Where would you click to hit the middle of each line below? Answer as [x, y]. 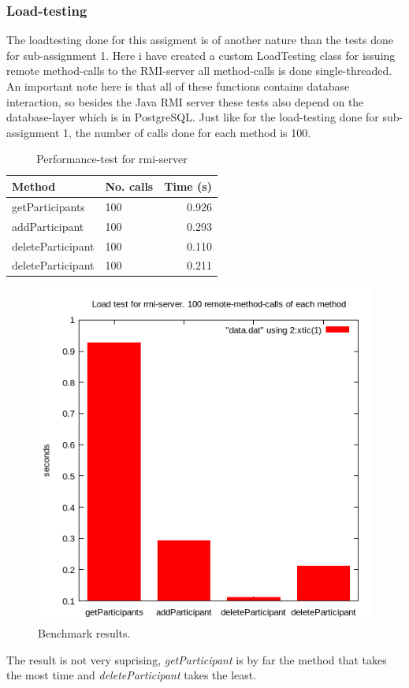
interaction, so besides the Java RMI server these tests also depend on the [185, 101]
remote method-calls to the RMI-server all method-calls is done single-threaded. [199, 71]
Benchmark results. [84, 633]
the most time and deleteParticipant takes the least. [132, 675]
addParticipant [48, 226]
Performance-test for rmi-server [112, 159]
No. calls [129, 186]
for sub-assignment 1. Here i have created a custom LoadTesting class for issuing [201, 55]
